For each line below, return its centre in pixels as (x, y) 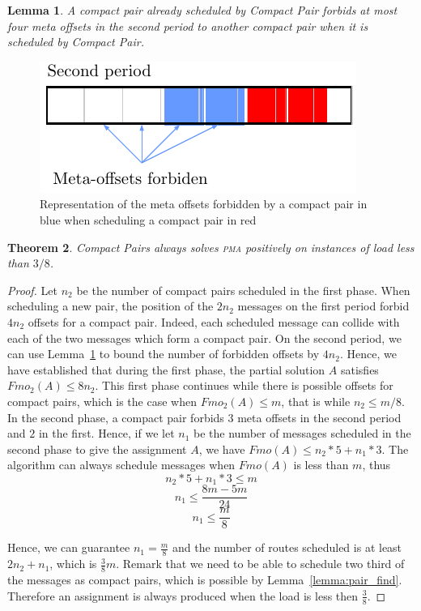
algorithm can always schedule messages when (121, 465)
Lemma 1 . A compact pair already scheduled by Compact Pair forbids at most (202, 10)
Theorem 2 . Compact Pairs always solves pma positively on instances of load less (211, 247)
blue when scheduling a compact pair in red (148, 219)
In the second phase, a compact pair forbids (116, 417)
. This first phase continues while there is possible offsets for (244, 385)
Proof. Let (32, 290)
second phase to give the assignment (97, 449)
